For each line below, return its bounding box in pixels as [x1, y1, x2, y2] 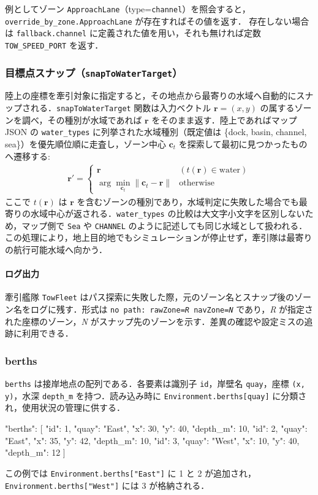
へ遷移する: [5, 149, 50, 162]
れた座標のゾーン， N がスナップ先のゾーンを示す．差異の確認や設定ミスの [5, 314, 305, 327]
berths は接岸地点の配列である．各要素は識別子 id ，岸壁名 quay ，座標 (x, [5, 377, 305, 390]
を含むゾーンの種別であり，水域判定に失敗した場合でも [77, 195, 299, 208]
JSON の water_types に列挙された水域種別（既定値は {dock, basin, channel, [5, 125, 307, 138]
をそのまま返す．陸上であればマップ [151, 113, 297, 126]
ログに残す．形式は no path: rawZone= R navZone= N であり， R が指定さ [30, 303, 314, 316]
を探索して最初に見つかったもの [178, 137, 308, 150]
